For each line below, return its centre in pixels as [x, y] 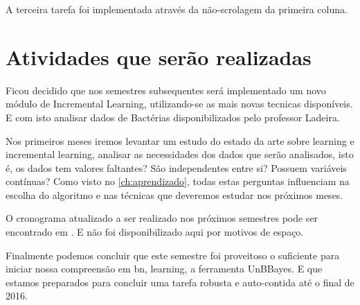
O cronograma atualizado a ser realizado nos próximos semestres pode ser [162, 218]
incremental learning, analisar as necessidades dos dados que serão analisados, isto [180, 154]
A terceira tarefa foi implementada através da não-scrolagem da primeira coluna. [177, 9]
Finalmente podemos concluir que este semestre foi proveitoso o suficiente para [173, 255]
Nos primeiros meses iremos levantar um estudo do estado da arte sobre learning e [180, 140]
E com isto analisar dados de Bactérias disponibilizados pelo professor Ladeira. [173, 117]
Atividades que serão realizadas [159, 56]
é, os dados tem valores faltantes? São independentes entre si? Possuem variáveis [176, 167]
